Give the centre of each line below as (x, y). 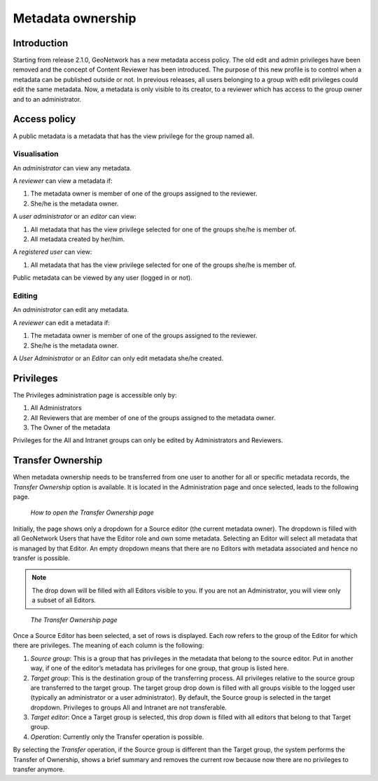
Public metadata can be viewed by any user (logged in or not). (103, 278)
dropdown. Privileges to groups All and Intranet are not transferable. (129, 707)
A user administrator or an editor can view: (75, 217)
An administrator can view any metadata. (72, 168)
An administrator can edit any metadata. (71, 310)
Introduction (41, 43)
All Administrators (56, 408)
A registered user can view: (52, 252)
